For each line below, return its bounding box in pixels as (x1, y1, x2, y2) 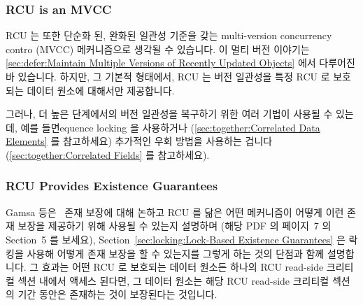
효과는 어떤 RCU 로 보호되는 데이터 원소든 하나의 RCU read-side (41, 260, 324, 274)
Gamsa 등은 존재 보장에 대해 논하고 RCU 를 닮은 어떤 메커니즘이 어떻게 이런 (6, 204, 344, 219)
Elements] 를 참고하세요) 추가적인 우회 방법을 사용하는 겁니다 (6, 134, 273, 148)
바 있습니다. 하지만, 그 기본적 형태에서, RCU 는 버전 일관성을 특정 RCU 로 (6, 69, 330, 83)
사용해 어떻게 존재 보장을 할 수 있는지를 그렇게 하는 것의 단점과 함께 (27, 246, 325, 260)
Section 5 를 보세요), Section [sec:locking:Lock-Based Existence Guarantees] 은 (6, 232, 346, 246)
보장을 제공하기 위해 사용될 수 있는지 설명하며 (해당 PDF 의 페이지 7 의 (17, 218, 332, 233)
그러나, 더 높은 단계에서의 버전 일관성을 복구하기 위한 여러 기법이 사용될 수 (6, 106, 333, 121)
